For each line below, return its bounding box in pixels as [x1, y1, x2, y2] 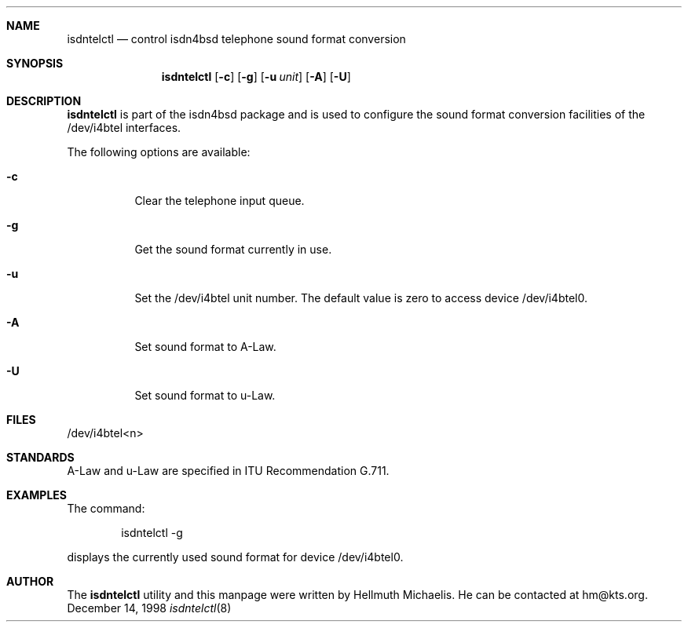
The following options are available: [67, 145, 251, 159]
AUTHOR [6, 575, 54, 588]
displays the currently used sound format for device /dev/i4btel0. [67, 550, 404, 564]
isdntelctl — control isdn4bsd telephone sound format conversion [67, 32, 406, 46]
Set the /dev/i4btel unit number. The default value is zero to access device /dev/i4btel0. [134, 291, 587, 305]
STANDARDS [6, 451, 75, 464]
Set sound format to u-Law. [134, 389, 276, 402]
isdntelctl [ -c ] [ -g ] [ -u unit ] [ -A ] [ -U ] [161, 70, 351, 83]
